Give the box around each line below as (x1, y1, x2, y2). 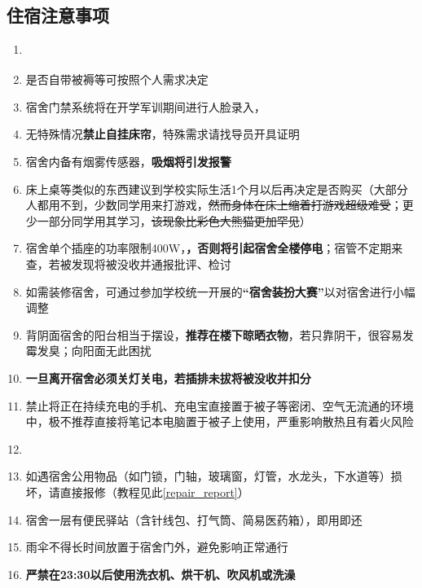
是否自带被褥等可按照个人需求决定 (25, 71, 209, 88)
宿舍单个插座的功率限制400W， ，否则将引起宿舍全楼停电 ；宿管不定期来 (25, 239, 403, 257)
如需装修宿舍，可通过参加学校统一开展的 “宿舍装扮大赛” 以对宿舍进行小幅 (25, 283, 415, 300)
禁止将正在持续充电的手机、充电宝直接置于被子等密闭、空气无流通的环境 (25, 397, 414, 414)
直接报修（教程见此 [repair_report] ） (59, 483, 249, 500)
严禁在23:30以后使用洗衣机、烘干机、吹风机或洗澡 (25, 565, 296, 582)
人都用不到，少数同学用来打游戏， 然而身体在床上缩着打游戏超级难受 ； (25, 196, 402, 213)
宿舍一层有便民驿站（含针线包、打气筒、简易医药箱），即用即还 (25, 511, 363, 528)
